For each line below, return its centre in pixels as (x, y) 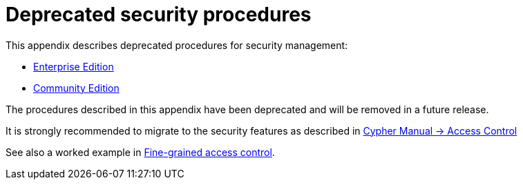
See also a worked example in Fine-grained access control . (140, 152)
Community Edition (76, 88)
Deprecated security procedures (159, 14)
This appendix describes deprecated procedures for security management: (177, 45)
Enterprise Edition (74, 66)
